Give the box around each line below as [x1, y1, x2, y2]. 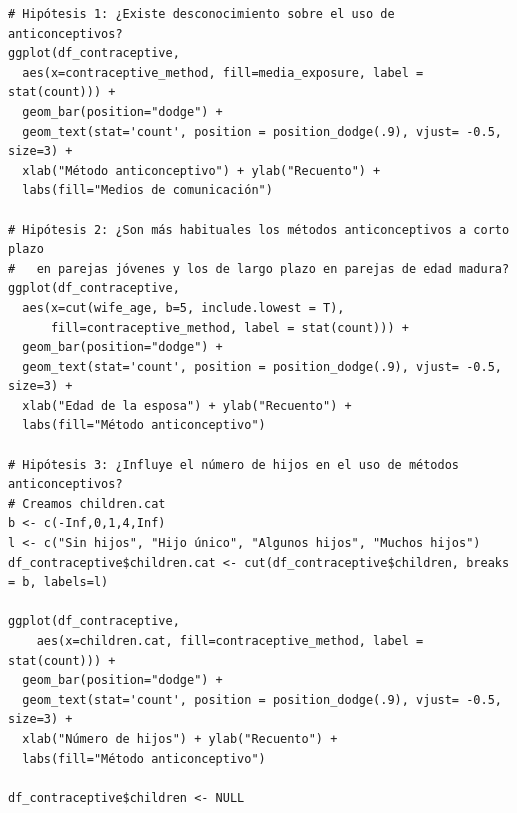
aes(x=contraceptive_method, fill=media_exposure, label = [22, 65, 424, 80]
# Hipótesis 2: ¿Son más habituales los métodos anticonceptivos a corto [8, 222, 510, 237]
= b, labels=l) [8, 575, 109, 590]
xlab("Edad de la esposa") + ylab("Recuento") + [22, 398, 352, 413]
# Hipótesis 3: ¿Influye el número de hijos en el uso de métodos [8, 457, 460, 472]
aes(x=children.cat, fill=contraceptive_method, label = [36, 634, 424, 648]
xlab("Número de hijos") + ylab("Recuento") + [22, 731, 338, 746]
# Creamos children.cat [8, 496, 166, 511]
